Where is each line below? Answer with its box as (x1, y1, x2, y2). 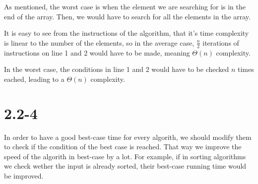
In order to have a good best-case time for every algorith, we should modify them (4, 131, 252, 142)
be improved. (4, 170, 44, 181)
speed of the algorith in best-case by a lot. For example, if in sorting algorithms (4, 151, 246, 161)
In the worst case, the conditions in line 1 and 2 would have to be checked (4, 64, 229, 74)
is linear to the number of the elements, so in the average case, (4, 37, 194, 48)
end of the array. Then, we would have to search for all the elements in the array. (4, 11, 251, 21)
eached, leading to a (4, 73, 64, 84)
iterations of (202, 37, 239, 48)
